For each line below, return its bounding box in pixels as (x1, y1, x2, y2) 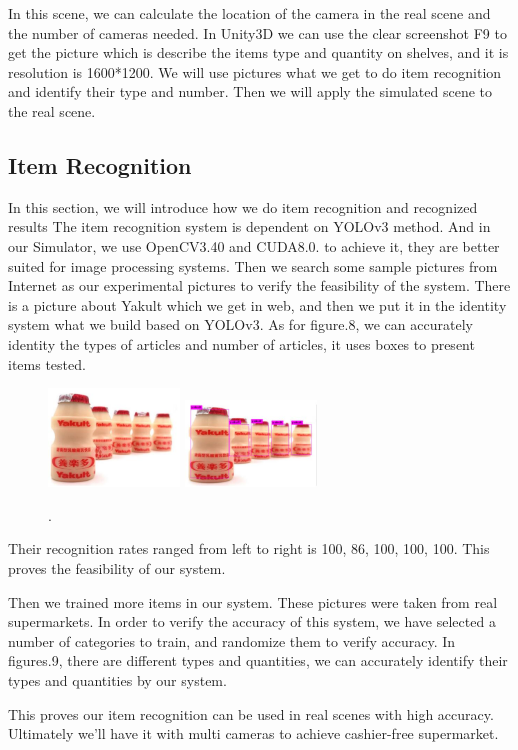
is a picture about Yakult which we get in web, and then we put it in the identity (8, 294, 507, 315)
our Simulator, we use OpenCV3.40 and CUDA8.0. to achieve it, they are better (8, 235, 500, 256)
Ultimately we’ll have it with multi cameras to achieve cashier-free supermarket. (8, 723, 499, 744)
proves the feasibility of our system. (8, 558, 226, 578)
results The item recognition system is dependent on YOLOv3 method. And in (8, 216, 491, 237)
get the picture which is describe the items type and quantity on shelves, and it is (8, 42, 509, 63)
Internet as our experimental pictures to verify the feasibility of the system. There (8, 275, 511, 296)
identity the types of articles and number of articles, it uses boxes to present (8, 333, 475, 354)
